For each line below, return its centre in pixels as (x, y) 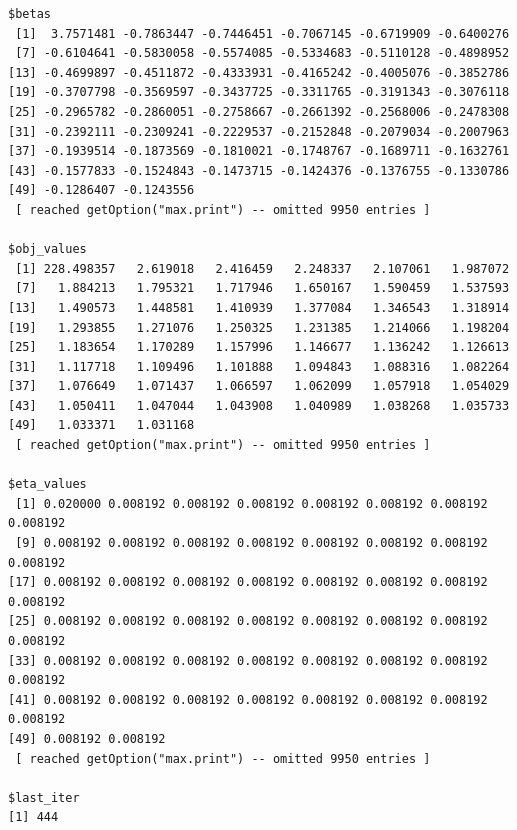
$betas (29, 14)
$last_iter (44, 797)
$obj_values (47, 249)
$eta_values (47, 484)
